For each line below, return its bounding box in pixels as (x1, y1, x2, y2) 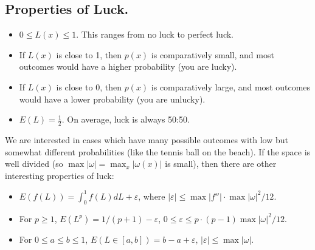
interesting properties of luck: (5, 169, 114, 181)
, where (138, 189, 165, 202)
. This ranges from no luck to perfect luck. (76, 28, 234, 41)
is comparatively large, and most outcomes (151, 80, 311, 93)
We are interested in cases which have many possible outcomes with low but (5, 133, 288, 146)
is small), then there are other (165, 157, 277, 170)
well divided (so (5, 157, 63, 170)
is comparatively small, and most (151, 48, 274, 61)
